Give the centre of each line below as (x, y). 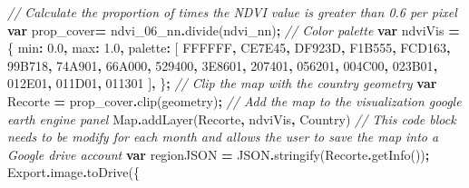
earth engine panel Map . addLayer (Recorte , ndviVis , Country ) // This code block (232, 119)
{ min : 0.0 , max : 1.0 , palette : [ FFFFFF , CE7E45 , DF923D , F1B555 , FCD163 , (229, 48)
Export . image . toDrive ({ (73, 172)
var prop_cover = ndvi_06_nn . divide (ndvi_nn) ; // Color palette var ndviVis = (234, 30)
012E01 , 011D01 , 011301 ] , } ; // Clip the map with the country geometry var (222, 83)
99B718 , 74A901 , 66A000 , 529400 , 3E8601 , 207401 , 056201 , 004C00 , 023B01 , (223, 65)
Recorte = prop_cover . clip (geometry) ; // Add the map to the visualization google (234, 100)
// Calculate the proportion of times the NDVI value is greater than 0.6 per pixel (232, 12)
